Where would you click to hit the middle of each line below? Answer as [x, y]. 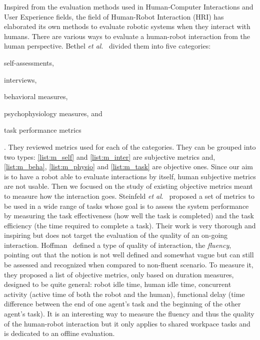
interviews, [20, 79]
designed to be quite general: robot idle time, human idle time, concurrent [118, 284]
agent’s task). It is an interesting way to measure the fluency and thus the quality [129, 314]
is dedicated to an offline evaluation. [59, 333]
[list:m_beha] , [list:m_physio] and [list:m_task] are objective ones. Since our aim [128, 166]
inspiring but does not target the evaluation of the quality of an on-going [116, 235]
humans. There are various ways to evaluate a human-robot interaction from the [127, 36]
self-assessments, [29, 62]
